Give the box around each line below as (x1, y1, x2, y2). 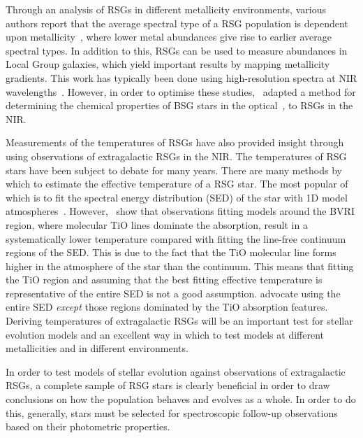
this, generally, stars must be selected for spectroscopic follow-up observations (6, 405, 338, 420)
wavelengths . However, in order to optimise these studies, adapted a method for (6, 84, 356, 99)
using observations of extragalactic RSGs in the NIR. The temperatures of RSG (6, 148, 347, 163)
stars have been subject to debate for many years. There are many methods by (6, 162, 342, 177)
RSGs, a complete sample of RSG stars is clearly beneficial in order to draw (6, 378, 330, 393)
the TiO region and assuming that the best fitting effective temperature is (6, 272, 323, 287)
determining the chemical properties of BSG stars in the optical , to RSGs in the (6, 98, 353, 113)
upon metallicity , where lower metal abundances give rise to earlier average (6, 29, 332, 44)
